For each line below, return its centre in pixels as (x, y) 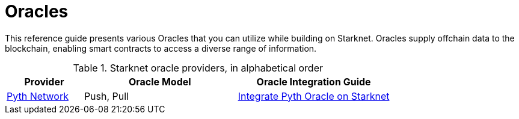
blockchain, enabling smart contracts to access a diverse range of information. (161, 48)
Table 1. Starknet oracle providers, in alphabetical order (198, 68)
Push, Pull (106, 96)
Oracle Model (160, 81)
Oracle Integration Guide (314, 81)
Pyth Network (38, 96)
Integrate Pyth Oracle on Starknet (314, 96)
